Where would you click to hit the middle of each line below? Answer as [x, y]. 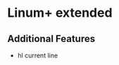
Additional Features [51, 39]
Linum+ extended [60, 13]
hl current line [38, 55]
